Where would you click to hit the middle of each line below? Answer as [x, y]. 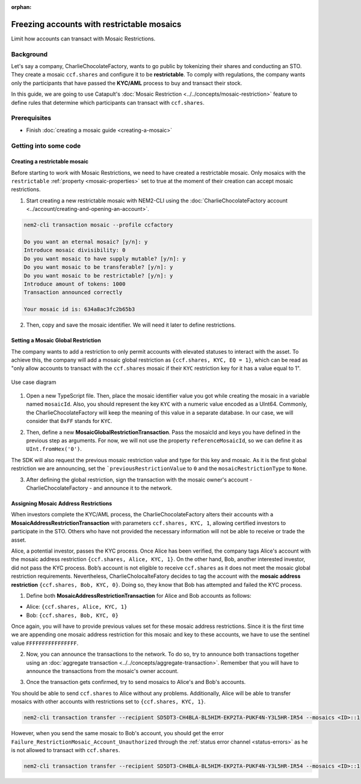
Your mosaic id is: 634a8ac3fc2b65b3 [79, 309]
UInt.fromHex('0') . [54, 449]
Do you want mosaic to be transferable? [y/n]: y [98, 267]
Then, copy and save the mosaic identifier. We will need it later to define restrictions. [131, 325]
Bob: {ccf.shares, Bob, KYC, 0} [72, 615]
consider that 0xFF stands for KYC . [69, 421]
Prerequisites [31, 118]
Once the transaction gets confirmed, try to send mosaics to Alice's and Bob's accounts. [136, 682]
